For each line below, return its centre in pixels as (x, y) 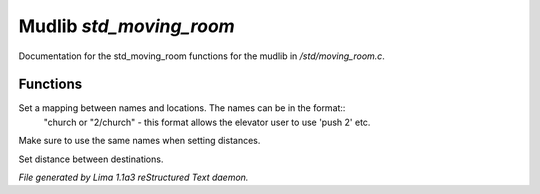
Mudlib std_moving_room (126, 26)
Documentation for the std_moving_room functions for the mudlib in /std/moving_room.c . (201, 56)
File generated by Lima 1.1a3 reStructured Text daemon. (133, 177)
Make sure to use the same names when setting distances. (139, 141)
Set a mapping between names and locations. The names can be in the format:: (182, 108)
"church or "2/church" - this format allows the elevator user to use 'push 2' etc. (207, 122)
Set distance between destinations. (91, 159)
